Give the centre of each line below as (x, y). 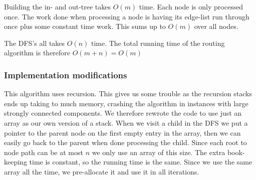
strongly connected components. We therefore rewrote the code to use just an (123, 113)
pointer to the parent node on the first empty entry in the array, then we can (122, 132)
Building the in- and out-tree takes (58, 6)
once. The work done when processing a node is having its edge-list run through (127, 16)
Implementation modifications (66, 75)
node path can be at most (44, 152)
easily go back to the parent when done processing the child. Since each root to (125, 142)
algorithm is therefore (37, 53)
